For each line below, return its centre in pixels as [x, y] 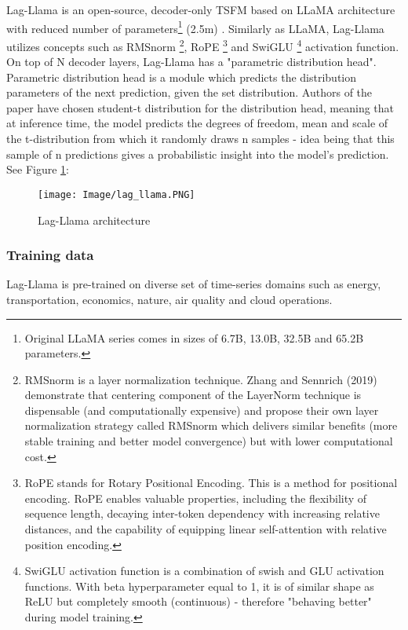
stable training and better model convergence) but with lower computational [209, 441]
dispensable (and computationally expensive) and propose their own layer [202, 410]
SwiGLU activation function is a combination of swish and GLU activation [204, 571]
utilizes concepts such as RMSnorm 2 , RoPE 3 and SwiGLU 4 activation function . [203, 45]
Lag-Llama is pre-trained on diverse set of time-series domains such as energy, [194, 284]
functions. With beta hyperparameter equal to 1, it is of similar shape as [199, 586]
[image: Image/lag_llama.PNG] [117, 194]
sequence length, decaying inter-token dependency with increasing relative [202, 513]
